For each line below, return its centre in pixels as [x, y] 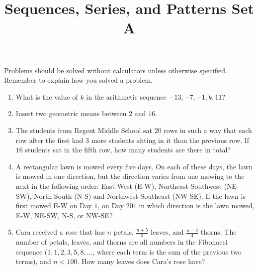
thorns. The [218, 232]
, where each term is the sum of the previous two [167, 251]
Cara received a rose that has [60, 232]
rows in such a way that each [208, 130]
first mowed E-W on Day [54, 205]
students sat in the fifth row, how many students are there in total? [128, 150]
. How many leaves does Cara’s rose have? [141, 261]
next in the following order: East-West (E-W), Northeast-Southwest [119, 186]
